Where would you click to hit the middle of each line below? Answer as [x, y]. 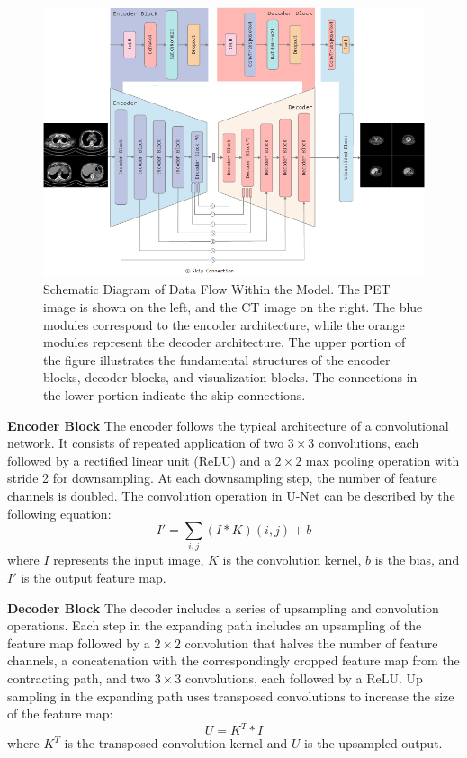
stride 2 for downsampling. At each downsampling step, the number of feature [222, 478]
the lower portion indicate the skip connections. [175, 394]
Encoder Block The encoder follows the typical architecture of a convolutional [228, 425]
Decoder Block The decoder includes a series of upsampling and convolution [223, 607]
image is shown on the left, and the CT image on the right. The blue [233, 306]
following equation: [59, 513]
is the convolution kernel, [292, 560]
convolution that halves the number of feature [311, 642]
